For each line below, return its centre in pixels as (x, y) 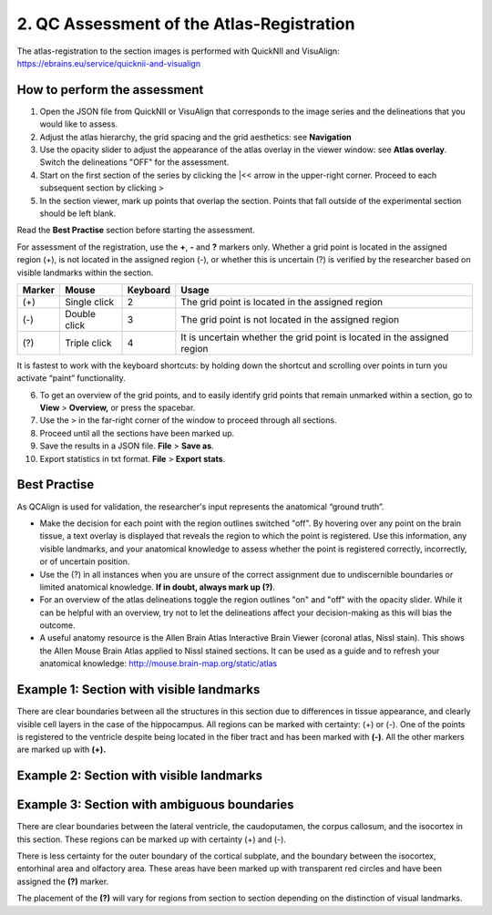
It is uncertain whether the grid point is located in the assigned (315, 337)
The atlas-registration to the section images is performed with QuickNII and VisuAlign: (179, 51)
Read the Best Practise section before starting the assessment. (136, 230)
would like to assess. (79, 124)
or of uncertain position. (85, 561)
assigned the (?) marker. (63, 881)
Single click (90, 302)
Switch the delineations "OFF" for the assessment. (134, 162)
